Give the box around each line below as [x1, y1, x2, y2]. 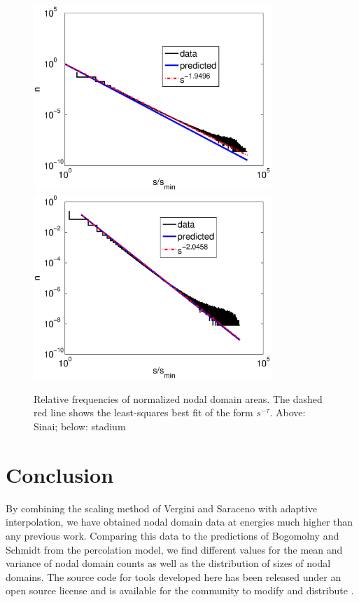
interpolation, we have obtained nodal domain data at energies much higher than [6, 514, 353, 529]
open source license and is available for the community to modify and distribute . [6, 583, 354, 598]
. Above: [269, 405, 306, 420]
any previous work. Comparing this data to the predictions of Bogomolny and [6, 528, 339, 542]
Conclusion [6, 460, 114, 488]
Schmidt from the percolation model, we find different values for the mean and [6, 542, 343, 556]
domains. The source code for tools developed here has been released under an [6, 569, 342, 584]
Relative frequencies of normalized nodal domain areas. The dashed [34, 391, 323, 406]
